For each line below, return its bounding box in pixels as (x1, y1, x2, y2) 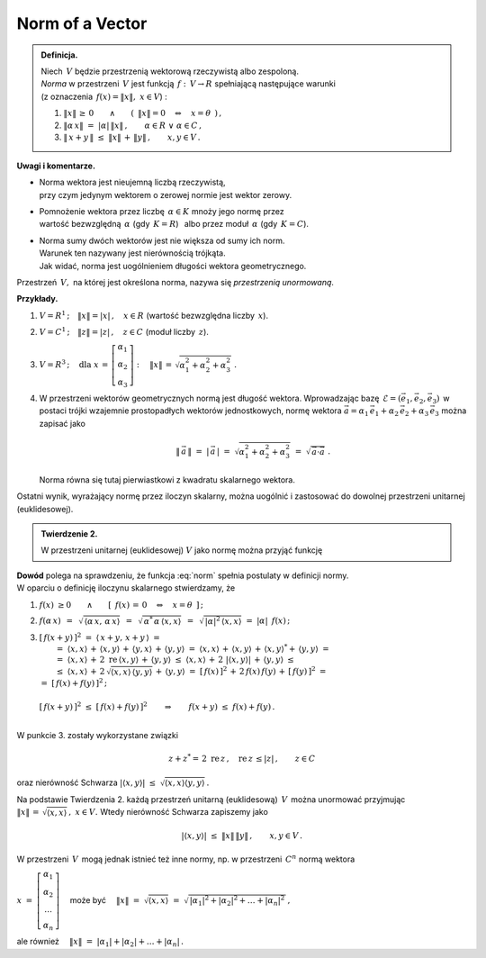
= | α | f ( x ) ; (246, 616, 291, 626)
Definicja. (40, 50, 78, 60)
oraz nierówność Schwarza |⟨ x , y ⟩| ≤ (16, 777, 157, 788)
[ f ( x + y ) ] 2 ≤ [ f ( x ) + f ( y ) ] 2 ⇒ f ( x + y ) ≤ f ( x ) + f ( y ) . (39, 700, 275, 712)
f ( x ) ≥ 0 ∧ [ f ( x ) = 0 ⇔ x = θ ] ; (39, 600, 204, 610)
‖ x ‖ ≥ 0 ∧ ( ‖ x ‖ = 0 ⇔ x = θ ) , (63, 108, 222, 119)
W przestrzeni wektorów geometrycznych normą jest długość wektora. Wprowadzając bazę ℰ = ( (39, 393, 401, 403)
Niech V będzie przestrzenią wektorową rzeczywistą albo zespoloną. (40, 66, 300, 77)
